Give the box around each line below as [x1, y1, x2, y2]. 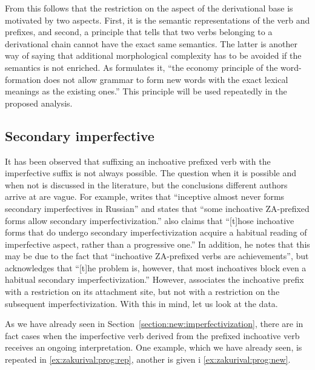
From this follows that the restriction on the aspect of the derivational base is [5, 2, 293, 14]
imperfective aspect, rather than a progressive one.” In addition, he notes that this [5, 237, 310, 250]
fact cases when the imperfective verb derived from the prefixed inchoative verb [5, 329, 300, 342]
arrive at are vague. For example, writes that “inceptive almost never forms [5, 190, 285, 203]
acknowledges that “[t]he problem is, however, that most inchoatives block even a [5, 261, 307, 274]
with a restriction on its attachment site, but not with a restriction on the [5, 285, 280, 298]
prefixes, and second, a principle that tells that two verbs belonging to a [5, 25, 273, 38]
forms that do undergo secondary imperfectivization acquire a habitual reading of [5, 226, 307, 239]
